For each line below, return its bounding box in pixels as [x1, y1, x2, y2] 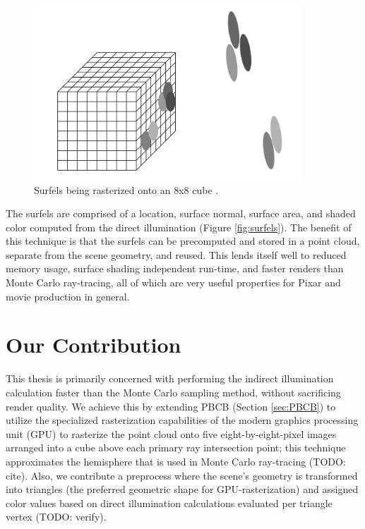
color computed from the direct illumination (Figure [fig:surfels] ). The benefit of [6, 219, 352, 234]
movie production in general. [6, 288, 130, 303]
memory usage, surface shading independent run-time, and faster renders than [6, 261, 344, 276]
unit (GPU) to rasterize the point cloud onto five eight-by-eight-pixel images [6, 426, 337, 441]
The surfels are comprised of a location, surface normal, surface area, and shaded [6, 206, 356, 221]
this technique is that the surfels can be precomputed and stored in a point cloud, [6, 233, 360, 248]
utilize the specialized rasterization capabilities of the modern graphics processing [6, 413, 359, 427]
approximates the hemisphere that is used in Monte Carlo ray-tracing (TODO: [6, 454, 346, 468]
